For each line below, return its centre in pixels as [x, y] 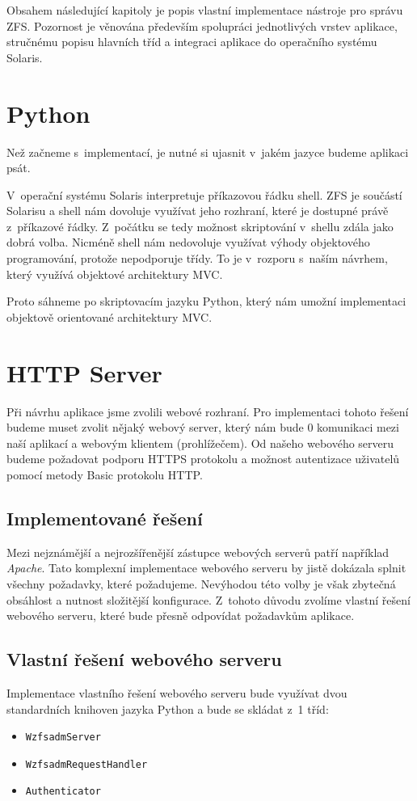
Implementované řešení [105, 518]
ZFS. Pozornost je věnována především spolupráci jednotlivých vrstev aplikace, [202, 25]
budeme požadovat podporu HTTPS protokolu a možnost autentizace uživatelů [203, 459]
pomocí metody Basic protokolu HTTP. [105, 474]
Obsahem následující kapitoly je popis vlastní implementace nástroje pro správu [205, 10]
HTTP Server [84, 372]
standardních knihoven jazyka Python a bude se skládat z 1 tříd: [168, 708]
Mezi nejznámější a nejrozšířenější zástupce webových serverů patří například [198, 552]
